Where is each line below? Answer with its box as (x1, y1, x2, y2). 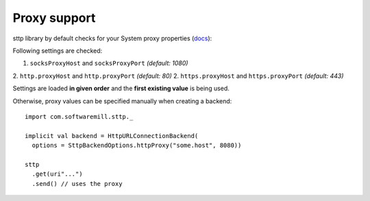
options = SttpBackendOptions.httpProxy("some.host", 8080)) (32, 142, 242, 150)
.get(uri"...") (32, 170, 83, 178)
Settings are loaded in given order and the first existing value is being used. (12, 84, 230, 92)
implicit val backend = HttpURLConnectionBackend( (25, 132, 199, 139)
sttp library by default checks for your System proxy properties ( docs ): (12, 34, 212, 42)
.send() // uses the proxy (32, 180, 123, 187)
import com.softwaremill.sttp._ (25, 113, 134, 120)
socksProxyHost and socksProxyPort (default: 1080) (29, 59, 188, 68)
